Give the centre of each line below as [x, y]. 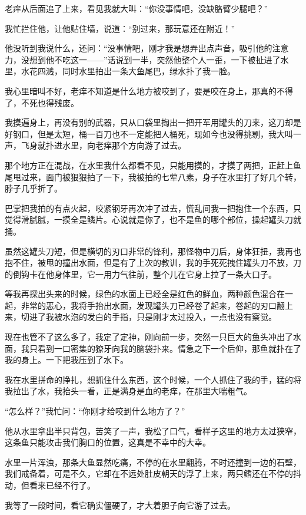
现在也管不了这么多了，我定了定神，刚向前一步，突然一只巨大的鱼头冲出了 [149, 337]
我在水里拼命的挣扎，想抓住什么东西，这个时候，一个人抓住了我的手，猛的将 [153, 379]
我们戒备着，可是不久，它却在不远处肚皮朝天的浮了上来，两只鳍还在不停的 [149, 473]
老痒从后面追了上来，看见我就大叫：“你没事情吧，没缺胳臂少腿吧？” [137, 8]
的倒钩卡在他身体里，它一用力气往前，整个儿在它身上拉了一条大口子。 [141, 274]
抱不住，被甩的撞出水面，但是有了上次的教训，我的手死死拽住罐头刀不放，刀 [153, 263]
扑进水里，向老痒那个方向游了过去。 [116, 145]
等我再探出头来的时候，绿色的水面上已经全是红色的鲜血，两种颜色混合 [141, 294]
